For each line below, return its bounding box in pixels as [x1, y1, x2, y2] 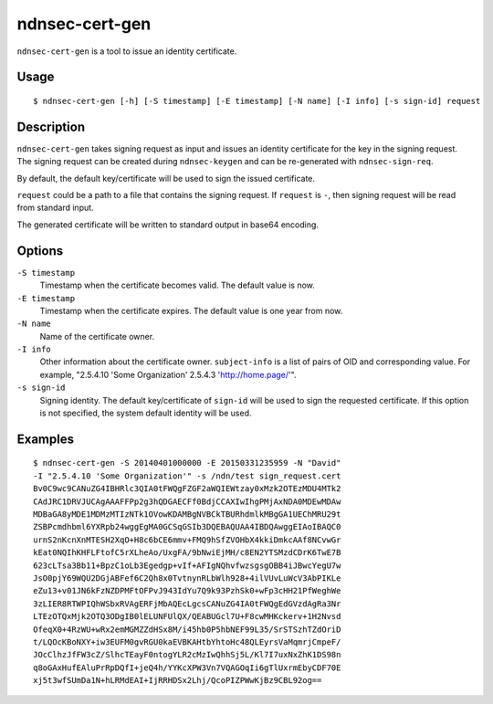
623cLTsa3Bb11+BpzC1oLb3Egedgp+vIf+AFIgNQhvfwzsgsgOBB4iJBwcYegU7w [33, 560, 341, 571]
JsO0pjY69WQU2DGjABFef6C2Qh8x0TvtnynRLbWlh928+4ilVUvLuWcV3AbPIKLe [33, 573, 341, 583]
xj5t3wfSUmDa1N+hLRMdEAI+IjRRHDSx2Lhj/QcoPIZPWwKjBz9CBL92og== [33, 676, 322, 686]
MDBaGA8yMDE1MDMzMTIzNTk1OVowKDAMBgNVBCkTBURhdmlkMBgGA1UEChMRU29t [33, 509, 341, 520]
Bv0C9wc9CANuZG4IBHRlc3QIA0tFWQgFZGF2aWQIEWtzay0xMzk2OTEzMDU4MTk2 [33, 484, 341, 494]
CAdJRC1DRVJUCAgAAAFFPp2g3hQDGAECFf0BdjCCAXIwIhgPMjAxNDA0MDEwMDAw [33, 496, 341, 507]
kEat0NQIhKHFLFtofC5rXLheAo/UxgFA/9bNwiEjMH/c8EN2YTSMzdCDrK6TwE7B [33, 548, 341, 558]
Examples [16, 431, 75, 447]
